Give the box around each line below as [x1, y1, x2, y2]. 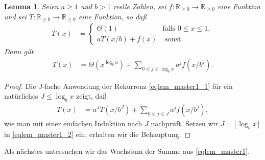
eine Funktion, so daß [78, 11, 147, 21]
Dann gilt [4, 46, 34, 57]
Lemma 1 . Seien [4, 1, 59, 11]
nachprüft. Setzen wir [151, 118, 218, 129]
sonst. [165, 35, 183, 43]
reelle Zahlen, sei [113, 1, 166, 11]
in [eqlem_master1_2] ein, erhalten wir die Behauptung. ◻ [4, 128, 191, 139]
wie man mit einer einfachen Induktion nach [4, 118, 142, 129]
